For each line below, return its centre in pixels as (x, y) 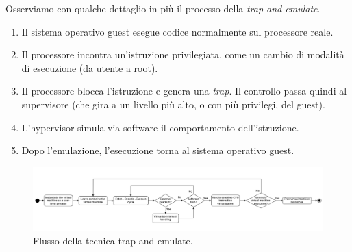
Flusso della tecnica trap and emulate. (113, 240)
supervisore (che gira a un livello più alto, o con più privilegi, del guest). (173, 104)
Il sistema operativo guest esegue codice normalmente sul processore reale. (177, 31)
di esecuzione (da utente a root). (90, 67)
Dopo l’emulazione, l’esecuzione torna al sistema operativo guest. (158, 150)
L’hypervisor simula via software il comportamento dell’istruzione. (160, 127)
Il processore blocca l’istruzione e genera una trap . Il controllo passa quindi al (184, 91)
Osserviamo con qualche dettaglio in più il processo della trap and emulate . (163, 8)
